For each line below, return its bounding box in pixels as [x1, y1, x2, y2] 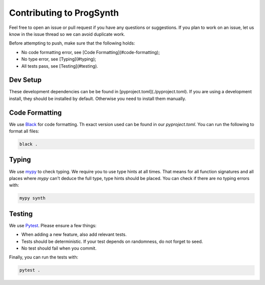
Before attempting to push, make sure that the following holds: [9, 40, 135, 46]
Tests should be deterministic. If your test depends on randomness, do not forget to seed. [21, 238, 203, 244]
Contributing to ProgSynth [9, 7, 119, 18]
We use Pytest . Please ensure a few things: [9, 222, 97, 228]
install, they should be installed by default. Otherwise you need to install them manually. [9, 96, 186, 102]
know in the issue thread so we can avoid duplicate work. [9, 31, 125, 37]
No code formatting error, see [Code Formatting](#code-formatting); [21, 49, 160, 55]
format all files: [9, 128, 39, 134]
